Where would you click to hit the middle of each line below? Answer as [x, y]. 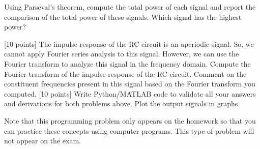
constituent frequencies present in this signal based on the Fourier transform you [130, 84]
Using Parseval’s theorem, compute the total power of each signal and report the [130, 7]
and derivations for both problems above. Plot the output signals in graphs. [122, 103]
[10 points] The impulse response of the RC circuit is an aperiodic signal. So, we [129, 43]
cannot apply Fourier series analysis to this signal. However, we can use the [122, 54]
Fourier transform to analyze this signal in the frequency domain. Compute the [127, 63]
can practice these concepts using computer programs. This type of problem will [129, 130]
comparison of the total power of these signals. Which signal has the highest [123, 17]
